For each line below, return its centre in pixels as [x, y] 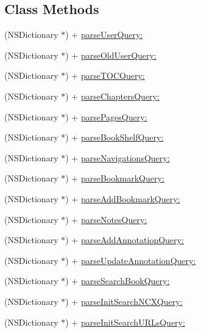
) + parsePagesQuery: [106, 116]
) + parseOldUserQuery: [111, 55]
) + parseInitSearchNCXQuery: [124, 301]
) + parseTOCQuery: [105, 75]
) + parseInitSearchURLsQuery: [125, 322]
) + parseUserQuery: [104, 35]
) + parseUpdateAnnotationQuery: [131, 260]
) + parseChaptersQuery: [112, 96]
